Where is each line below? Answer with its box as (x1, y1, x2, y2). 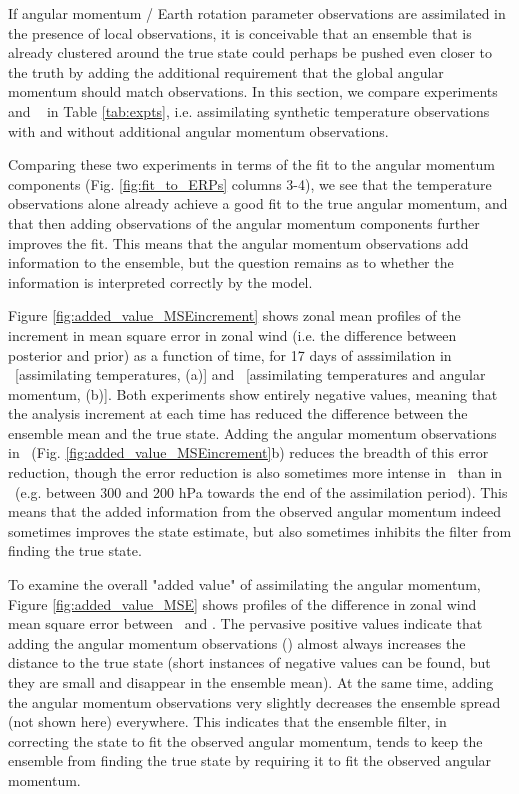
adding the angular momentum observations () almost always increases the (8, 632, 466, 653)
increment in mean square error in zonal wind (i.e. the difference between (8, 324, 457, 345)
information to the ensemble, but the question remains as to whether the (8, 252, 454, 273)
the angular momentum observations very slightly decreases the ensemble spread (8, 691, 501, 712)
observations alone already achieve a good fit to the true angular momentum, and (8, 193, 508, 214)
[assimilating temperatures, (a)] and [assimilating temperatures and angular (14, 364, 486, 385)
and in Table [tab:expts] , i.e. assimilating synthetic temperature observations (8, 100, 490, 121)
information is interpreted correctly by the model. (8, 271, 313, 292)
